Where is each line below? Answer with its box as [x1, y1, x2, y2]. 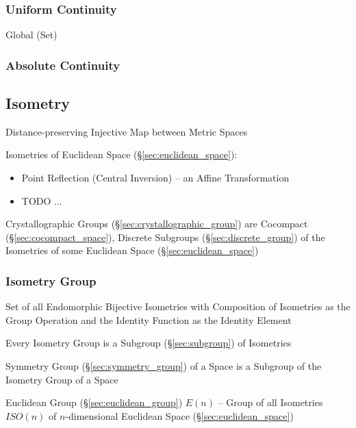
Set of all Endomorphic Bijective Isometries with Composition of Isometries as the [5, 299, 351, 314]
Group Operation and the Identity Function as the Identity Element [5, 312, 292, 327]
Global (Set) [5, 27, 58, 42]
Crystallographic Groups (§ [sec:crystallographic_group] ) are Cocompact [5, 216, 308, 231]
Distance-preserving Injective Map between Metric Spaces [5, 124, 248, 138]
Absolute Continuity [5, 56, 120, 73]
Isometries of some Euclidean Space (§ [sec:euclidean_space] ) [5, 243, 259, 257]
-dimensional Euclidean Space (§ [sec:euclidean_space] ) [65, 408, 294, 423]
